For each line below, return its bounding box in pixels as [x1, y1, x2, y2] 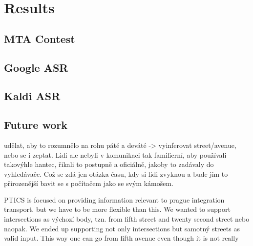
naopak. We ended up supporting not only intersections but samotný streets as [4, 223, 240, 233]
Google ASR [4, 60, 68, 75]
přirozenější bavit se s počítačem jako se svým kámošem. [4, 178, 173, 188]
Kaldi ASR [4, 88, 61, 103]
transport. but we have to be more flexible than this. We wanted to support [4, 204, 231, 214]
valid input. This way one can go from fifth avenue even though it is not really [4, 233, 239, 243]
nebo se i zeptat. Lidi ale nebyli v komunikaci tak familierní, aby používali [4, 149, 227, 160]
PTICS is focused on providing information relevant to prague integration [4, 194, 225, 205]
